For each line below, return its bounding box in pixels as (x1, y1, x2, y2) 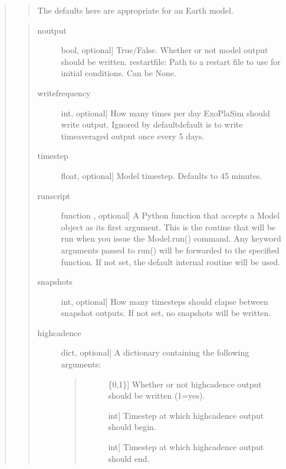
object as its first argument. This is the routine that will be (61, 220, 276, 233)
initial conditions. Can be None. (61, 67, 176, 79)
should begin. (108, 421, 156, 433)
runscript (37, 189, 70, 201)
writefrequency (37, 86, 91, 99)
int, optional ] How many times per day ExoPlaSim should (61, 106, 270, 119)
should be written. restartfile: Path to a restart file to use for (61, 55, 281, 67)
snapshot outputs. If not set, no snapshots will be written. (61, 307, 271, 319)
